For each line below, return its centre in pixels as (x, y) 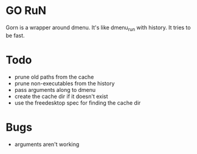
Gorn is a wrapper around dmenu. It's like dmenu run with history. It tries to (98, 28)
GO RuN (26, 11)
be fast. (15, 35)
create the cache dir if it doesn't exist (61, 96)
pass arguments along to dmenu (55, 89)
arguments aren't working (47, 144)
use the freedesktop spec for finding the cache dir (78, 103)
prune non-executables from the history (64, 83)
